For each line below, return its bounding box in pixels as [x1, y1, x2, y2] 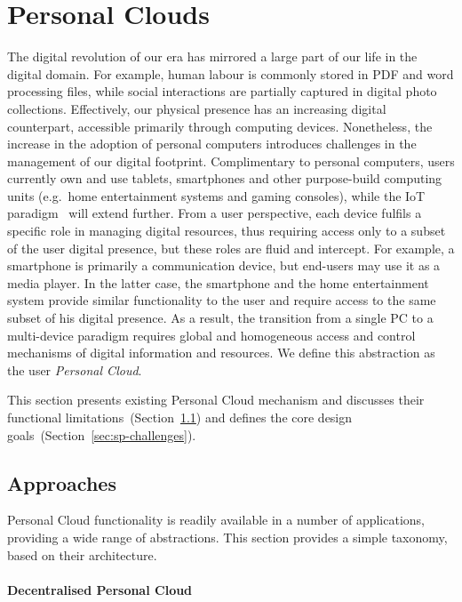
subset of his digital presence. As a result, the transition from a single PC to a [7, 309, 434, 327]
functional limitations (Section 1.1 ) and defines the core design [7, 408, 353, 426]
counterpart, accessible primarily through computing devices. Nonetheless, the [7, 116, 433, 135]
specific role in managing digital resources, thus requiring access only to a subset [7, 221, 446, 240]
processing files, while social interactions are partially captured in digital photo [7, 82, 437, 100]
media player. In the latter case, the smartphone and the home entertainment [7, 273, 429, 292]
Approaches [7, 469, 116, 496]
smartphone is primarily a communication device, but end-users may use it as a [7, 256, 441, 275]
